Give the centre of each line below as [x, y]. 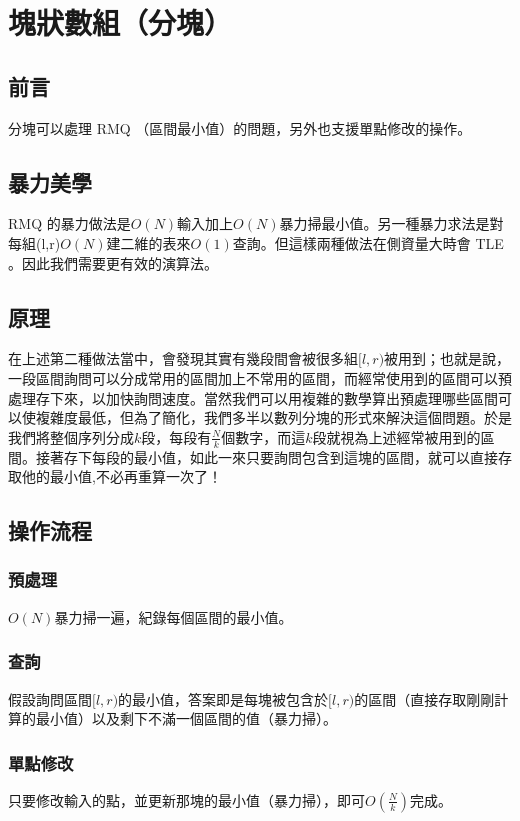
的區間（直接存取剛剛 [424, 698]
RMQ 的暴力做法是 [69, 223]
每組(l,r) [34, 242]
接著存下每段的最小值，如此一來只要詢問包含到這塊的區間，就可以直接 [266, 456]
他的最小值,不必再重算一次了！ [121, 476]
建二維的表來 [148, 242]
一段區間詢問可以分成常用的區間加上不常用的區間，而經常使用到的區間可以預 [260, 377]
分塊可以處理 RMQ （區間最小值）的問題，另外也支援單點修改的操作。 [240, 127]
